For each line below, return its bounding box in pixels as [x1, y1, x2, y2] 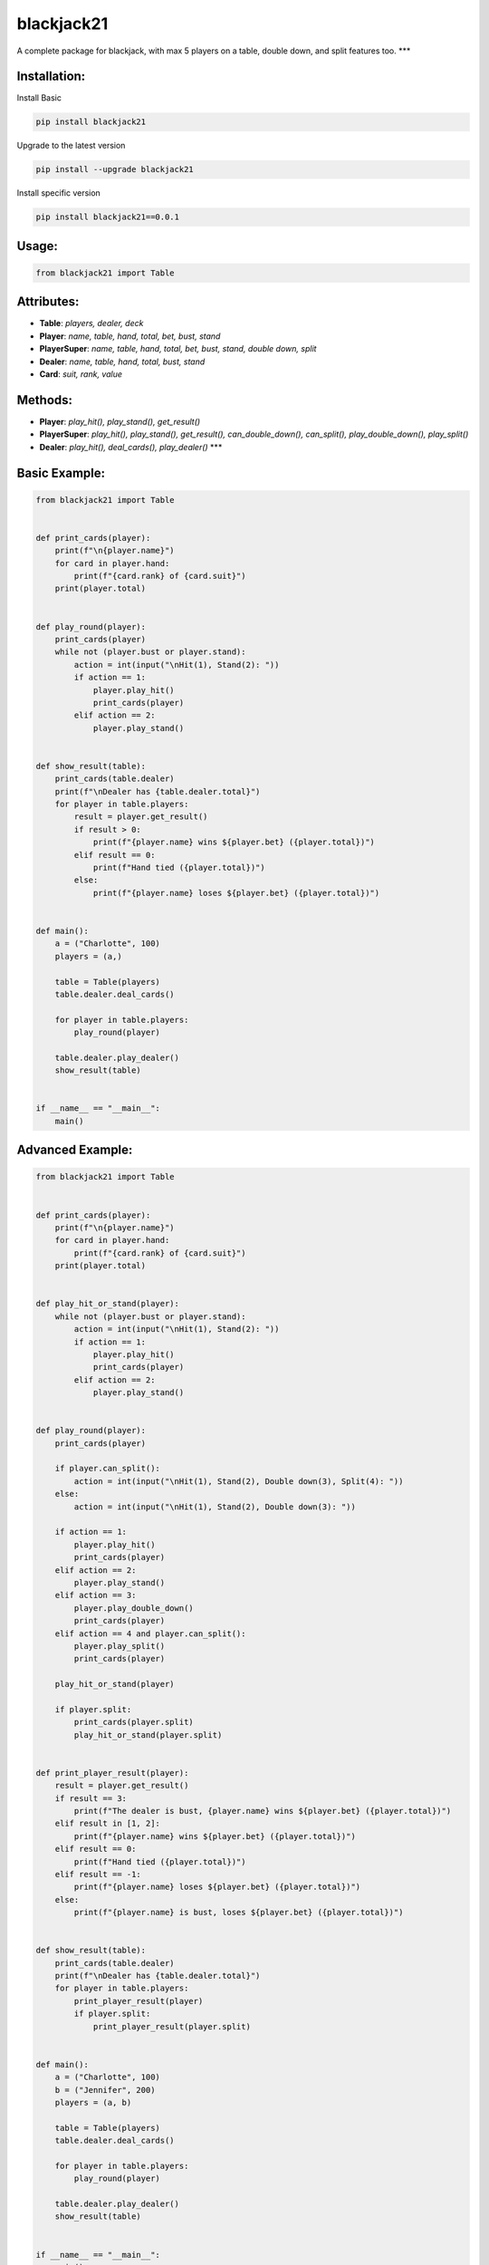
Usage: [16, 238, 59, 254]
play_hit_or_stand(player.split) [73, 1730, 223, 1740]
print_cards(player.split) [73, 1717, 194, 1728]
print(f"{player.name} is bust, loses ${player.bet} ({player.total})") [73, 1907, 404, 1918]
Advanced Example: [16, 1142, 133, 1158]
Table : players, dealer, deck [39, 318, 144, 329]
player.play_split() [73, 1641, 166, 1651]
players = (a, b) [54, 2097, 132, 2107]
